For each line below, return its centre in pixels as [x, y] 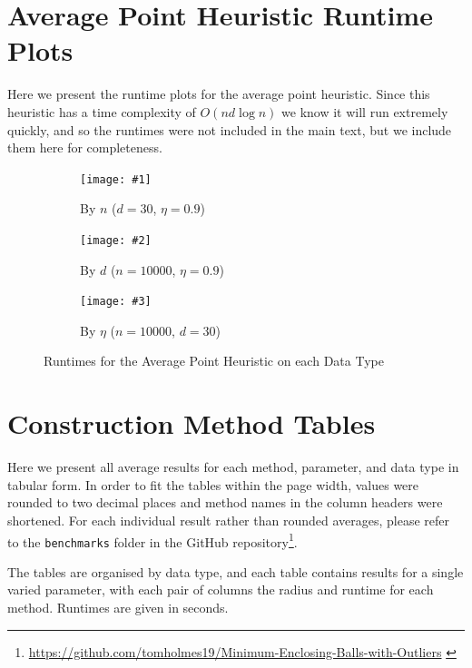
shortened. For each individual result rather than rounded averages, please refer [229, 520]
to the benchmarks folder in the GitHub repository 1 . [152, 540]
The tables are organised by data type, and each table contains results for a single [236, 571]
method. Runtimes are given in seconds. [118, 608]
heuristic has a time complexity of [102, 111]
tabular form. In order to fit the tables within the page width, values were [213, 484]
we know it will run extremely [365, 111]
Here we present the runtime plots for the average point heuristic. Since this [219, 94]
